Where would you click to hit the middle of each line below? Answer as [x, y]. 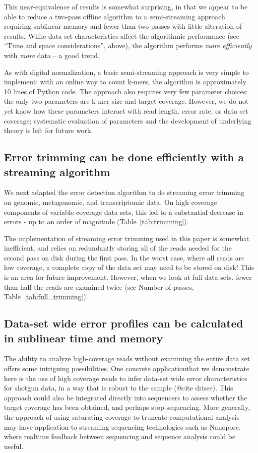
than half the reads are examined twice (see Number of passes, [99, 287]
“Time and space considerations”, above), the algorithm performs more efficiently [128, 45]
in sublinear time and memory [84, 338]
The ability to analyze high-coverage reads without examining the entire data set [127, 358]
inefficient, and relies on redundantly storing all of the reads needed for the [118, 248]
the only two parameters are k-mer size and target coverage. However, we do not [127, 101]
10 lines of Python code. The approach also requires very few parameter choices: [126, 91]
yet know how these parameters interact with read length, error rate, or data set [126, 110]
